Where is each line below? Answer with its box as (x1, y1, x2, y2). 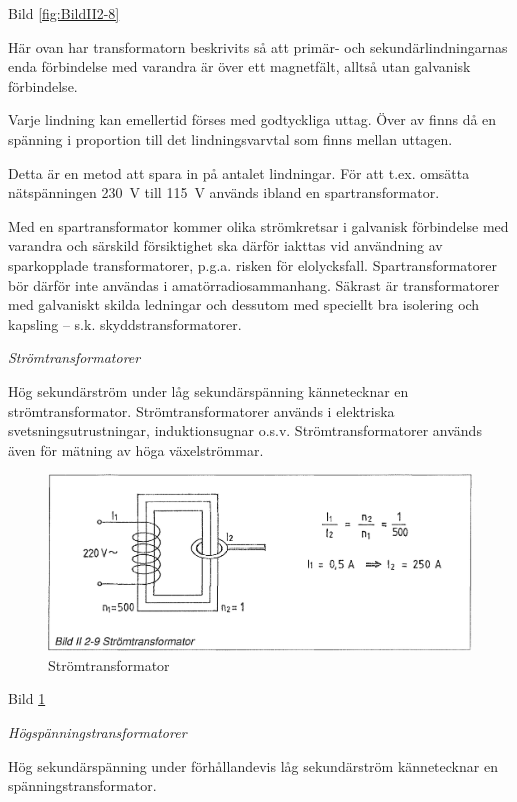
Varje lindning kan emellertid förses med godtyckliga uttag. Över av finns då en (8, 109, 497, 130)
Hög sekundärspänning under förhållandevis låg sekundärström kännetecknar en (8, 755, 498, 776)
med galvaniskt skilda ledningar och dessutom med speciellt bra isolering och (8, 294, 480, 315)
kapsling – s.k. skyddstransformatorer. (8, 313, 242, 334)
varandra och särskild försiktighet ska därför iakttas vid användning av (8, 235, 443, 256)
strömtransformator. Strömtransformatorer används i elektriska (8, 400, 395, 421)
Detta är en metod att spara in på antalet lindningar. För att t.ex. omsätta (8, 162, 470, 183)
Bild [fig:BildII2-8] (8, 3, 120, 23)
